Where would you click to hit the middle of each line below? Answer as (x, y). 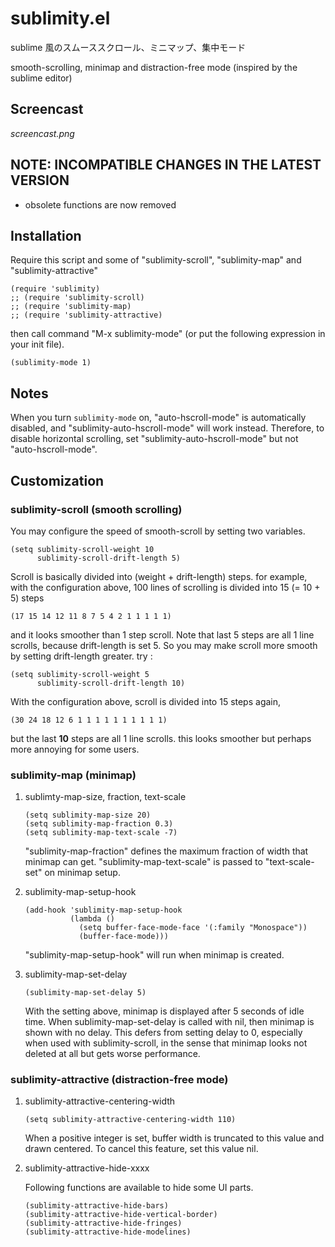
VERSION (40, 180)
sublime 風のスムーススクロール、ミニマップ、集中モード (128, 47)
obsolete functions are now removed (100, 204)
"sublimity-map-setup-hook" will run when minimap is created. (154, 955)
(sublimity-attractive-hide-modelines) (108, 1232)
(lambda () (92, 919)
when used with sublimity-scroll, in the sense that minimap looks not (166, 1043)
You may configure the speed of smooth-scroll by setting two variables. (158, 531)
